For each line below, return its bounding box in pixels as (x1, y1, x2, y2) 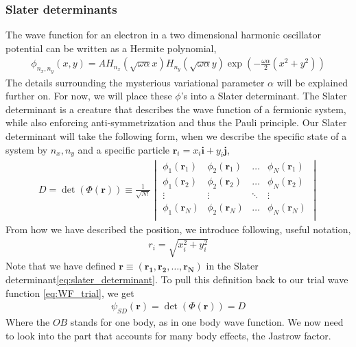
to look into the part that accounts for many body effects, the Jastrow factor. (5, 328, 331, 342)
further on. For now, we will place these (5, 88, 172, 103)
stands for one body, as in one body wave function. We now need (70, 314, 344, 328)
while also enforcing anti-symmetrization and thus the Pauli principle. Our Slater (5, 115, 347, 130)
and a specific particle (78, 142, 170, 156)
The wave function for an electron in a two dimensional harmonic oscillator (5, 27, 321, 42)
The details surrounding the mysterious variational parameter (5, 75, 265, 89)
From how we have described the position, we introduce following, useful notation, (5, 222, 351, 237)
